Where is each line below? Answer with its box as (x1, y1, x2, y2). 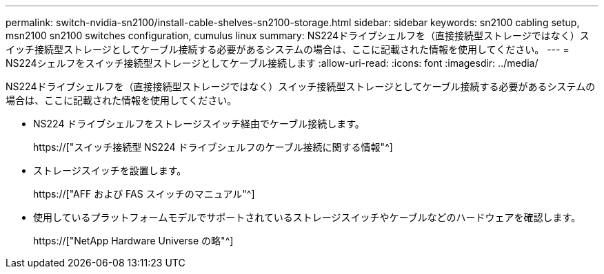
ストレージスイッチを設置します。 (33, 165, 187, 176)
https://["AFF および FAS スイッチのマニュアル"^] (33, 188, 255, 200)
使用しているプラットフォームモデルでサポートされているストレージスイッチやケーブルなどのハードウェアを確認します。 (33, 211, 581, 223)
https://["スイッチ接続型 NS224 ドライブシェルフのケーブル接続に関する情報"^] (33, 141, 393, 153)
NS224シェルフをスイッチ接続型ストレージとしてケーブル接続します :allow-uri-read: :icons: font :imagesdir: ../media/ (6, 57, 538, 69)
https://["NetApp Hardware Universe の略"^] (33, 235, 234, 246)
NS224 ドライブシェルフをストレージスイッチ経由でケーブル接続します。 (33, 118, 365, 129)
